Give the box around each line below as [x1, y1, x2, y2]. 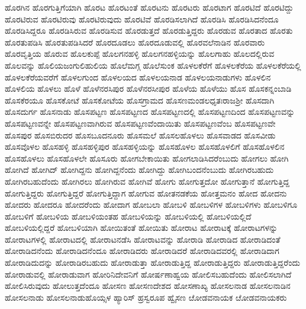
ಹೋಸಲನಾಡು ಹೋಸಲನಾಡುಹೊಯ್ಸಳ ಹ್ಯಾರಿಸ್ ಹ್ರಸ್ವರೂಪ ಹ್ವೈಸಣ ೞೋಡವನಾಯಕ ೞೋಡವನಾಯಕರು [5, 291, 287, 303]
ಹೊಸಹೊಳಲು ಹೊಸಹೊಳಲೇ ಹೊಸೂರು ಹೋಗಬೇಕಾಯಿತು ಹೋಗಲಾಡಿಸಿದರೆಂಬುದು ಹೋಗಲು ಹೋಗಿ [5, 152, 289, 164]
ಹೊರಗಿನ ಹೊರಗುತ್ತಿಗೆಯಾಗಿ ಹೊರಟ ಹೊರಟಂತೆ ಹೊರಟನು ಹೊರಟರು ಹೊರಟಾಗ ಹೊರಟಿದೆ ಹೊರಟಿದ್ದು [5, 1, 294, 13]
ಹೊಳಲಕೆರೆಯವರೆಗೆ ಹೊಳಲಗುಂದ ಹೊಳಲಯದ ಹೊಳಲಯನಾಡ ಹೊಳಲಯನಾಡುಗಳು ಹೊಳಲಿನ [5, 70, 271, 83]
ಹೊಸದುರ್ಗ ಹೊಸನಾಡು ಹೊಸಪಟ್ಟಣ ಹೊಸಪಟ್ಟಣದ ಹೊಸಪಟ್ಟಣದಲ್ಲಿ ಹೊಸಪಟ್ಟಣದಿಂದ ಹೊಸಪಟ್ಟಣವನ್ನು [5, 105, 295, 118]
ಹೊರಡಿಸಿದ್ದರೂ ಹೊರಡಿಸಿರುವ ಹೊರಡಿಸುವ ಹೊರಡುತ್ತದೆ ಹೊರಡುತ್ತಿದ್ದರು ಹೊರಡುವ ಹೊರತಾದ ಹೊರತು [5, 24, 293, 37]
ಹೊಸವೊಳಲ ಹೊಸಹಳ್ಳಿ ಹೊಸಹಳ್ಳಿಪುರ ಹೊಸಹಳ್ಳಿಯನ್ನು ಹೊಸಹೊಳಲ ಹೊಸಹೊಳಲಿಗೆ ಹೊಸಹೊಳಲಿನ [5, 140, 285, 153]
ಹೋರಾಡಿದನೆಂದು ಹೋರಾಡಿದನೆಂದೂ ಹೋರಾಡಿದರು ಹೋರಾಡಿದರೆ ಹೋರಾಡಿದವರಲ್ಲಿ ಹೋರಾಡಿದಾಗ [5, 244, 279, 257]
